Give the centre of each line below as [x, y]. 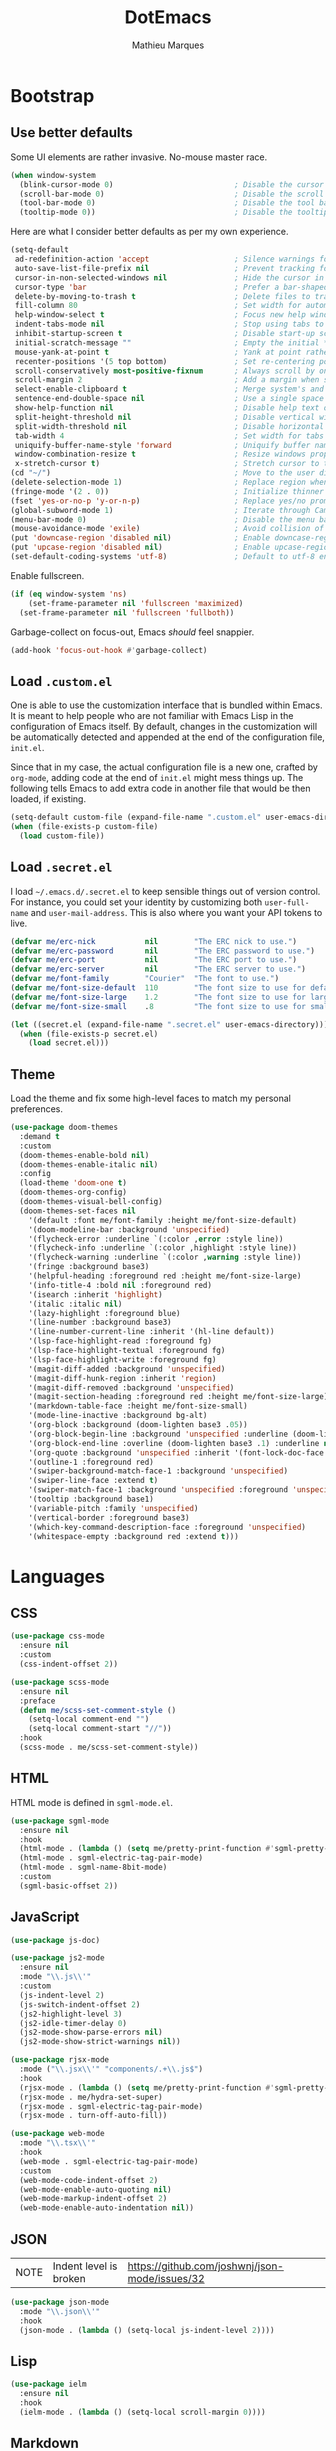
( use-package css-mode [57, 1636]
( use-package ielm [48, 2384]
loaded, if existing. [48, 799]
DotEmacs [168, 17]
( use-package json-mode [60, 2302]
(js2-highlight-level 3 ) [71, 2014]
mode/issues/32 [166, 2278]
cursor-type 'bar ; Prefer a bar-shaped [171, 287]
